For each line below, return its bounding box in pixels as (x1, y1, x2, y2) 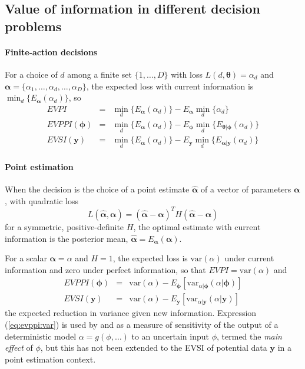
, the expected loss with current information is (86, 79, 254, 92)
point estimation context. (5, 353, 96, 365)
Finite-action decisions (5, 45, 98, 58)
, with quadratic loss (5, 194, 79, 207)
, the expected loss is (112, 252, 188, 264)
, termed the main (217, 330, 282, 342)
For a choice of (5, 68, 58, 80)
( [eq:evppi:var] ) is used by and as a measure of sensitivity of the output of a (5, 318, 279, 331)
